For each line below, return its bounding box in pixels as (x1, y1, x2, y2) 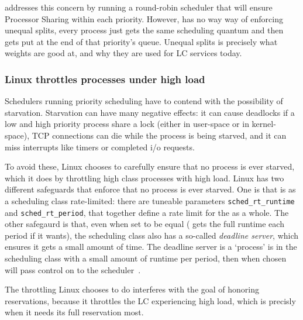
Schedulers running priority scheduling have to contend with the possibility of (5, 95, 283, 107)
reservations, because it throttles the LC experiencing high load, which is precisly (5, 294, 296, 307)
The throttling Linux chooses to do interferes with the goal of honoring (5, 283, 259, 295)
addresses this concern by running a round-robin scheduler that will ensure (5, 1, 273, 13)
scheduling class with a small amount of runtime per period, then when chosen (5, 252, 287, 264)
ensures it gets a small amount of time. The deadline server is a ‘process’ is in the (5, 240, 297, 253)
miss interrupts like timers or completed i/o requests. (5, 140, 195, 153)
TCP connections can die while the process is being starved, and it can (32, 129, 287, 141)
